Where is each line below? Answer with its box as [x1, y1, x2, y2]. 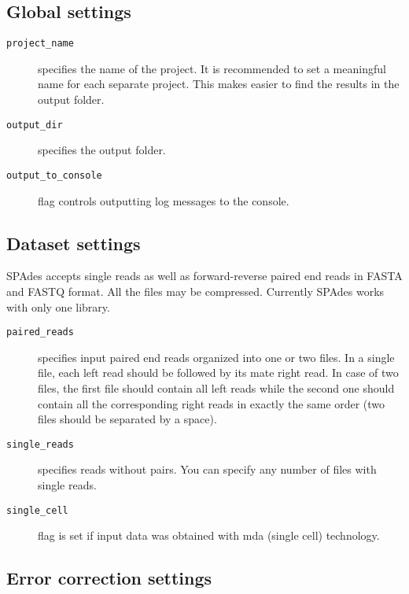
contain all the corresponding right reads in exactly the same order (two [38, 395, 385, 411]
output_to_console [6, 169, 102, 181]
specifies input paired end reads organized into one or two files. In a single [38, 349, 395, 365]
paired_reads [6, 327, 74, 338]
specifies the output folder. [38, 142, 166, 158]
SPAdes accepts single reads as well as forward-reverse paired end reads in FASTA [6, 267, 403, 284]
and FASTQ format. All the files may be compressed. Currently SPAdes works [6, 282, 385, 299]
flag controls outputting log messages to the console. [38, 192, 289, 208]
